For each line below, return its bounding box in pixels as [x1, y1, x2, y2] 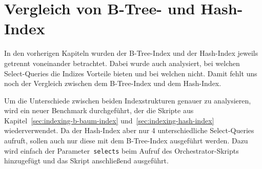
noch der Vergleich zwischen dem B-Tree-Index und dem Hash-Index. [4, 78, 221, 89]
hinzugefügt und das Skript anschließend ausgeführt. [4, 155, 169, 166]
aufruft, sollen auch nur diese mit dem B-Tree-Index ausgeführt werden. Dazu [4, 135, 248, 146]
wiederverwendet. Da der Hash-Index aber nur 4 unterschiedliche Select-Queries [4, 125, 254, 136]
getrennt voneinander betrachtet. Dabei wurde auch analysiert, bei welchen [4, 57, 240, 68]
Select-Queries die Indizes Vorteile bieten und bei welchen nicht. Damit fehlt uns [4, 68, 257, 78]
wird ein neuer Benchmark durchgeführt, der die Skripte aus [4, 105, 194, 116]
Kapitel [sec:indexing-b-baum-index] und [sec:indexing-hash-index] [4, 115, 214, 125]
